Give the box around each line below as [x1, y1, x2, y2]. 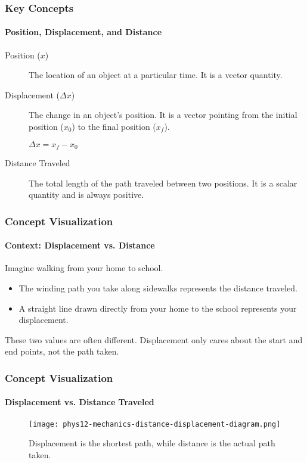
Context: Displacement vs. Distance [5, 239, 155, 251]
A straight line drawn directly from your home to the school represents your [18, 302, 297, 314]
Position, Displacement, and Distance [5, 26, 162, 38]
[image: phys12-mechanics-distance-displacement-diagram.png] [29, 420, 281, 428]
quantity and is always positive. [29, 188, 144, 201]
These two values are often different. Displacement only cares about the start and [5, 333, 303, 346]
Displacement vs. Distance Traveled [5, 396, 154, 408]
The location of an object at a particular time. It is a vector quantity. [29, 69, 283, 81]
